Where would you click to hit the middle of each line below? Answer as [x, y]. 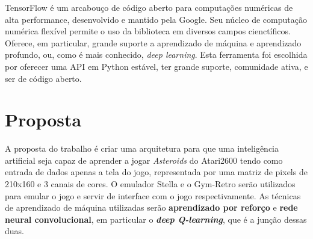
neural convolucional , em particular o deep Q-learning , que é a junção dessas [156, 219]
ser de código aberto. [43, 78]
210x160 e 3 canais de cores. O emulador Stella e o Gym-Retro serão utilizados [150, 184]
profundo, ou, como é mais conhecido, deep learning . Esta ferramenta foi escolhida [156, 54]
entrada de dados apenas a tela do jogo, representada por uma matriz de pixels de [156, 172]
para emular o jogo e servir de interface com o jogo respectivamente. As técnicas [153, 195]
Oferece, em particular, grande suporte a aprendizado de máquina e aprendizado [153, 42]
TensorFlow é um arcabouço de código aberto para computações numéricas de [149, 7]
